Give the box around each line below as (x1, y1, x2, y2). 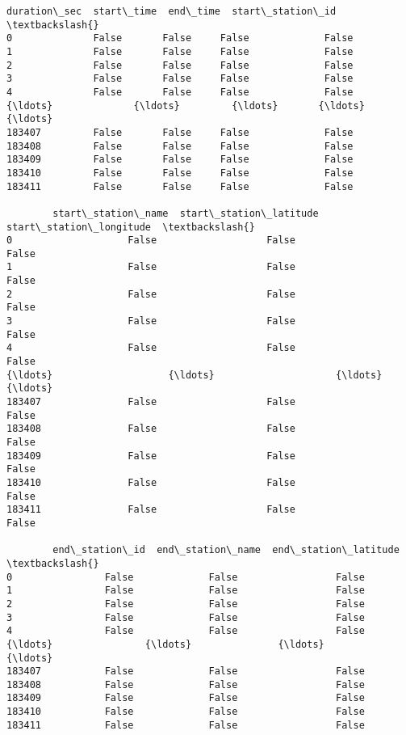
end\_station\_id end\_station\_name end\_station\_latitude (52, 544, 400, 556)
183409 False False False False (6, 154, 354, 166)
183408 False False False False (6, 140, 354, 152)
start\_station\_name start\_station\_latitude (52, 207, 319, 219)
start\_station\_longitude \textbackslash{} (6, 221, 255, 233)
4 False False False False (6, 86, 354, 98)
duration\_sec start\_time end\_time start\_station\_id (6, 6, 337, 17)
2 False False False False (6, 59, 354, 71)
